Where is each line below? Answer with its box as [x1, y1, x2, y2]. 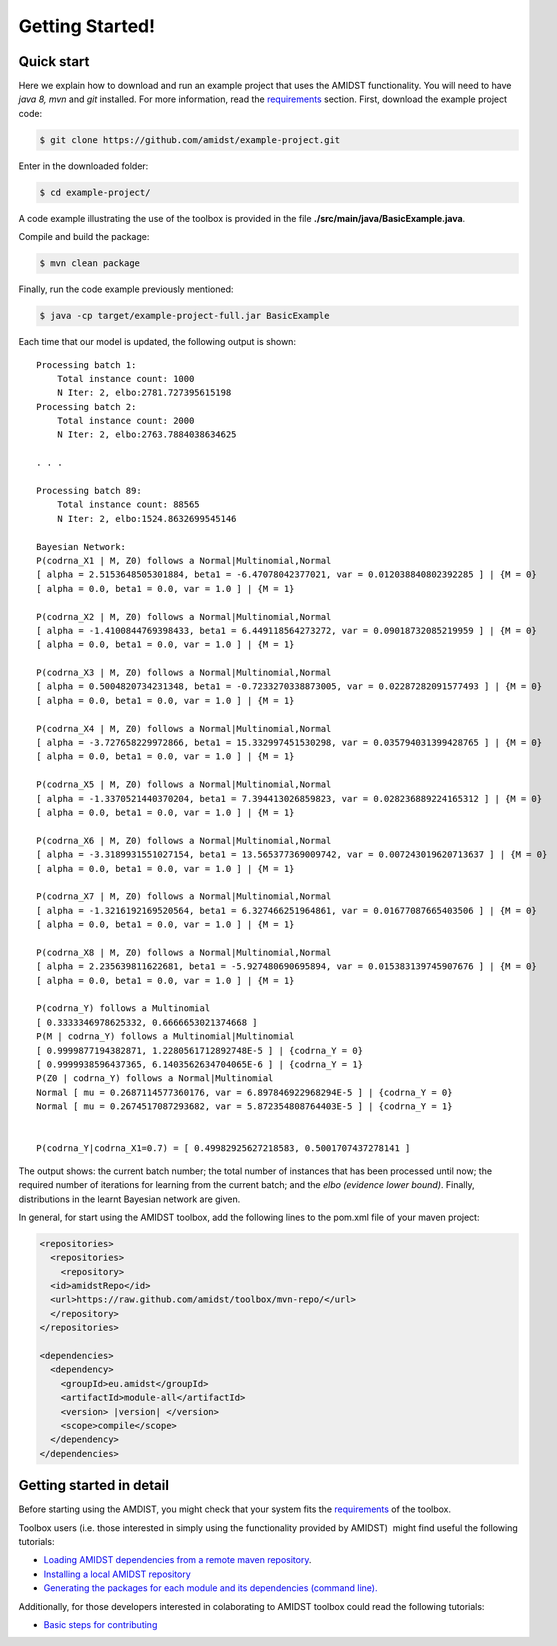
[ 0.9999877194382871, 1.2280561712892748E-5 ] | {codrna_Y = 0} [36, 1045, 364, 1056]
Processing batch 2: [36, 401, 137, 412]
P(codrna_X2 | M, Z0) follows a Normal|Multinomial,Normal [36, 611, 332, 622]
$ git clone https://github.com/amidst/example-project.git [39, 134, 341, 145]
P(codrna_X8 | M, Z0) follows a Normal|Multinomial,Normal [36, 946, 332, 958]
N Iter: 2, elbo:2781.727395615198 [56, 387, 232, 399]
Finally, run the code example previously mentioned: [18, 283, 234, 295]
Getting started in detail [18, 1477, 170, 1494]
